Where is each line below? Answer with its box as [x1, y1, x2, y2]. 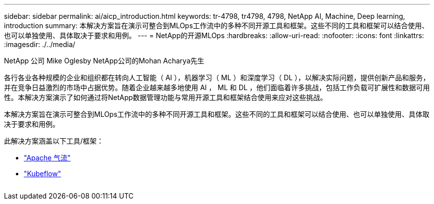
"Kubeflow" [24, 169, 61, 178]
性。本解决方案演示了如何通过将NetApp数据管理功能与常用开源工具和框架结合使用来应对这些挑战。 [4, 93, 327, 102]
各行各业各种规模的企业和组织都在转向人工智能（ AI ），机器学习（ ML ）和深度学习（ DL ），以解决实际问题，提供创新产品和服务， [4, 73, 430, 82]
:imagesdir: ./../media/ [4, 40, 75, 49]
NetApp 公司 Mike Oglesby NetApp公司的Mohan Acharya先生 [4, 56, 205, 65]
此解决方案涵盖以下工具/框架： [4, 137, 104, 145]
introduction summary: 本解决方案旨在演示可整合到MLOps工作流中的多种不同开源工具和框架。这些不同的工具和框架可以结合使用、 [4, 21, 429, 30]
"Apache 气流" [24, 153, 71, 162]
